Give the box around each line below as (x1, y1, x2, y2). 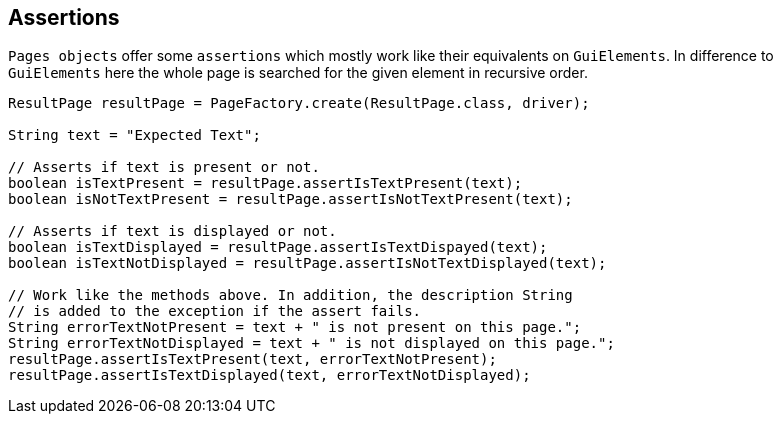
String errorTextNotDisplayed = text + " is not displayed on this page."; (8, 335, 615, 352)
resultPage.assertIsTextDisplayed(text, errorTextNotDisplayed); (8, 367, 531, 384)
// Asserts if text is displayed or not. (8, 223, 337, 240)
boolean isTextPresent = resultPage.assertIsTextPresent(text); (8, 175, 523, 192)
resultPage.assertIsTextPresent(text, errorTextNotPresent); (8, 351, 497, 368)
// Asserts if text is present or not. (8, 159, 320, 176)
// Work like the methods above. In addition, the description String (8, 287, 573, 304)
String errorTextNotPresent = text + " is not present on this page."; (8, 319, 582, 336)
